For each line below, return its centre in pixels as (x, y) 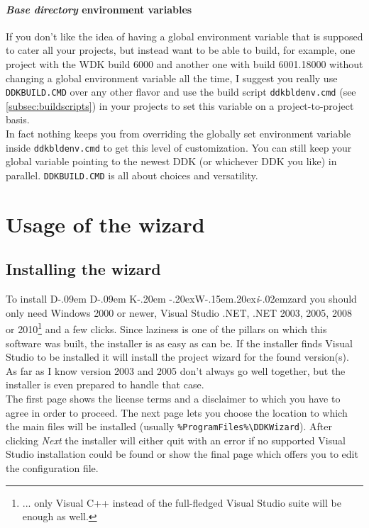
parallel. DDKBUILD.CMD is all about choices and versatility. (132, 175)
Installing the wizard (83, 269)
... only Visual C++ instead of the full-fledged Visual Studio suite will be (182, 502)
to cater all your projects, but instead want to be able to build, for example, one (181, 50)
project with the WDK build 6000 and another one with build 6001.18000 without (184, 63)
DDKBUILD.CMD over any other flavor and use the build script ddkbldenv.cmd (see (181, 92)
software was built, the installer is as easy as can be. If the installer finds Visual (179, 343)
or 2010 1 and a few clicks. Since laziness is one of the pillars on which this (166, 328)
